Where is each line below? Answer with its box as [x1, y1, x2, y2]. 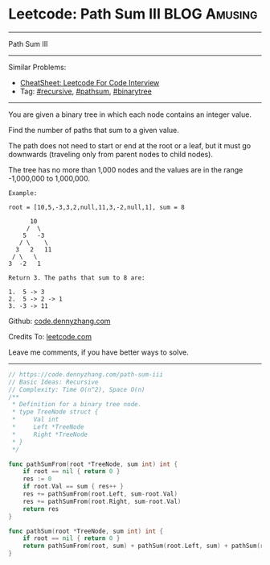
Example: [8, 189, 38, 197]
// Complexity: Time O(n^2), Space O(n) [8, 385, 146, 393]
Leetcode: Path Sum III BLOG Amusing [8, 5, 258, 23]
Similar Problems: [8, 62, 67, 72]
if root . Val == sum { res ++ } [22, 483, 125, 491]
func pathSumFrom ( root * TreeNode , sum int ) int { [8, 460, 178, 468]
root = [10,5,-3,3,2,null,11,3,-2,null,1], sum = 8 [8, 203, 185, 211]
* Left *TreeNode [11, 423, 84, 431]
